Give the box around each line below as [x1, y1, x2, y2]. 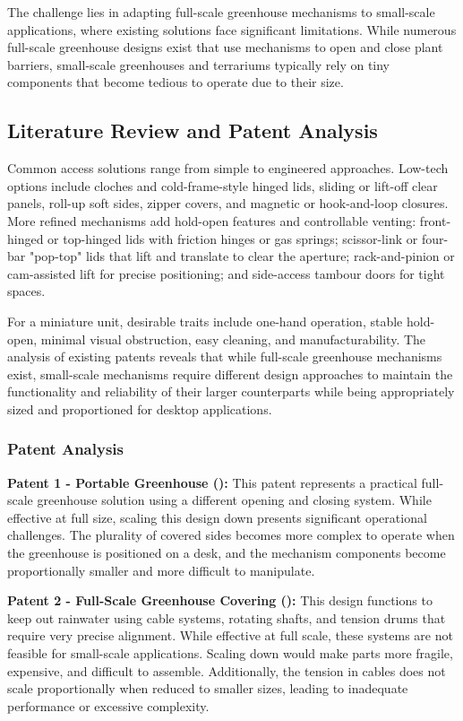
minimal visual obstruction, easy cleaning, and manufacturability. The [40, 329, 426, 348]
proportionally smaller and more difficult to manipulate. [7, 560, 315, 579]
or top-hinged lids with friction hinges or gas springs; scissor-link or [47, 229, 418, 248]
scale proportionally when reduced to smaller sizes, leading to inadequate [7, 679, 408, 698]
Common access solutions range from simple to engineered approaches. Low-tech [7, 159, 449, 178]
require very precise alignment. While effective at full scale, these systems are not [7, 626, 453, 645]
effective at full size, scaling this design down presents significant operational [7, 508, 427, 526]
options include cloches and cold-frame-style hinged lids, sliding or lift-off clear [7, 176, 438, 195]
